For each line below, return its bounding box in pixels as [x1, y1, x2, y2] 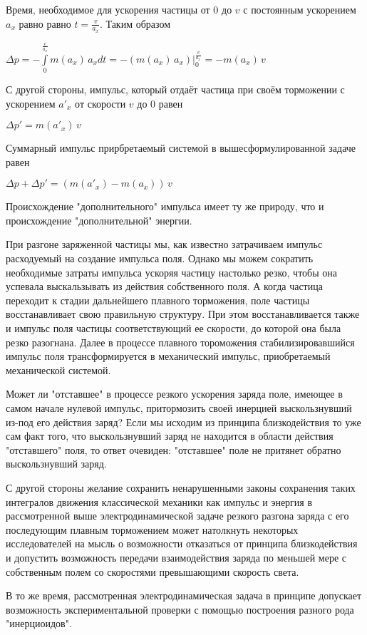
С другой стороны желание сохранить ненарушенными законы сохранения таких [6, 480, 356, 495]
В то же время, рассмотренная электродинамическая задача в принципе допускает [6, 588, 362, 603]
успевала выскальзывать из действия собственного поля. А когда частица [6, 279, 323, 294]
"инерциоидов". [6, 616, 72, 631]
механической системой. [6, 362, 111, 377]
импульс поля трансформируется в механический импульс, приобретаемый [6, 349, 331, 363]
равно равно [19, 16, 71, 31]
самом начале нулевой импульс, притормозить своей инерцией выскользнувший [6, 401, 352, 415]
